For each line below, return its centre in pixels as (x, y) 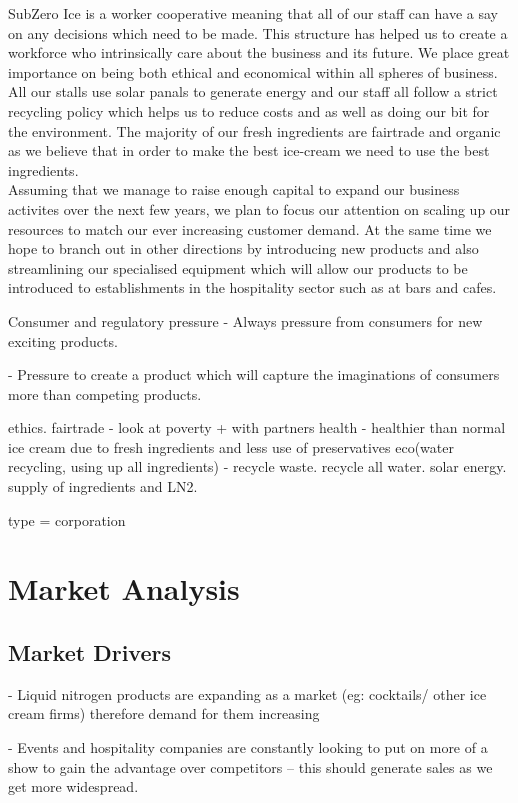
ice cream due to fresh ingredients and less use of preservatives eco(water (231, 446)
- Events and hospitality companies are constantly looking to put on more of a (248, 747)
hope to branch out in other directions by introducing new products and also (243, 248)
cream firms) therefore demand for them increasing (164, 713)
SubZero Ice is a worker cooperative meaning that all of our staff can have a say (253, 13)
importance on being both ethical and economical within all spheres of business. (253, 71)
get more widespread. (73, 786)
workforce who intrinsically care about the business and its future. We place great (259, 52)
